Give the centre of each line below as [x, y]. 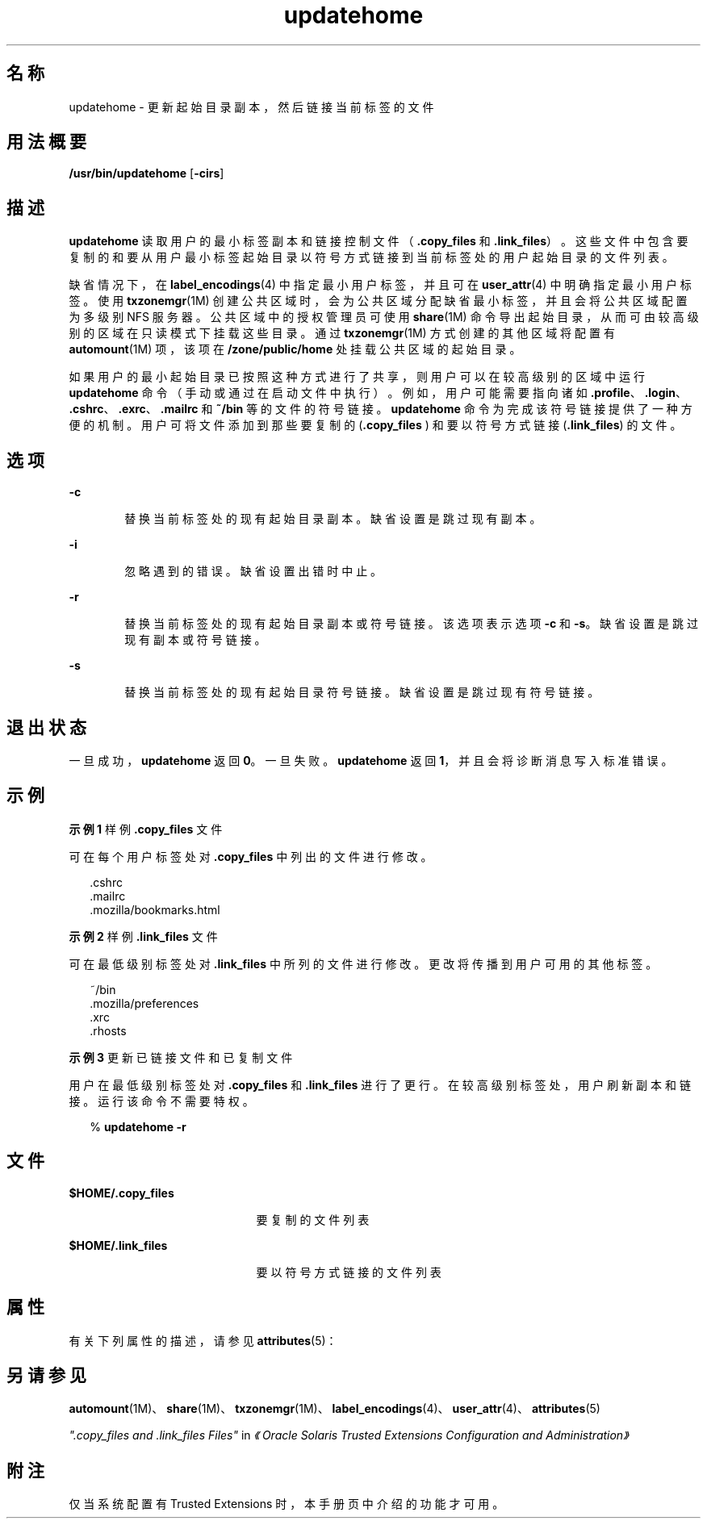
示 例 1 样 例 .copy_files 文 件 [146, 829]
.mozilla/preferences [144, 1003]
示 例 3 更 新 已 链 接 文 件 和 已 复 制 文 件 [181, 1057]
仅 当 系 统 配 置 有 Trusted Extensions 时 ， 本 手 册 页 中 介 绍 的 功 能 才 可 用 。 [287, 1504]
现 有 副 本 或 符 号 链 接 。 [195, 640]
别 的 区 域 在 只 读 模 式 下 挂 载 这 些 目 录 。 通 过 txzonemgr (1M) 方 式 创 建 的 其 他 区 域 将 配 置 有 [342, 333]
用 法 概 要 [46, 142]
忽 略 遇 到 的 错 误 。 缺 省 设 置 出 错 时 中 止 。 [253, 571]
